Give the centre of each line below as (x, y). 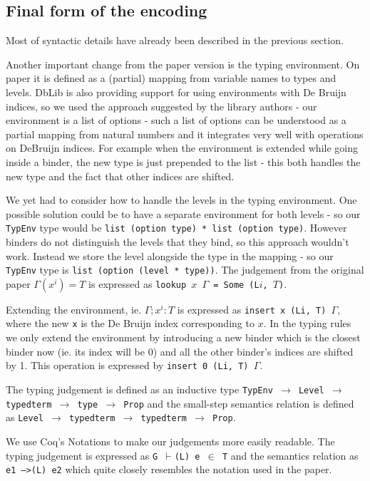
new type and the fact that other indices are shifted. (120, 176)
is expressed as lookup (138, 283)
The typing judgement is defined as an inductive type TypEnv (139, 389)
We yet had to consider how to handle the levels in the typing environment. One (181, 200)
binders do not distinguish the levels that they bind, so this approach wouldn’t (178, 241)
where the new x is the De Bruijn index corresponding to (130, 323)
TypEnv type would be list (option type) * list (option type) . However (176, 228)
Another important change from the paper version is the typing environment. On (183, 64)
